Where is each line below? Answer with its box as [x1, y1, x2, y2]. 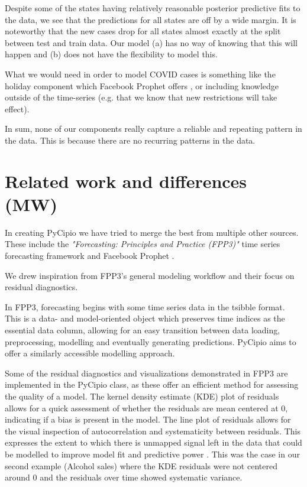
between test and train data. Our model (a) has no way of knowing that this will [5, 36, 298, 48]
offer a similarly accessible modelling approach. [5, 347, 175, 359]
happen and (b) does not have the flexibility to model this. [5, 48, 218, 60]
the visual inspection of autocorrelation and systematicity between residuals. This [5, 424, 300, 437]
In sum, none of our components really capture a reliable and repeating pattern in [5, 122, 302, 135]
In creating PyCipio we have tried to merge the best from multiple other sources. [5, 226, 299, 238]
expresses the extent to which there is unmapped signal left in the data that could [5, 436, 302, 449]
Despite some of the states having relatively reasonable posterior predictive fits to [5, 2, 300, 14]
